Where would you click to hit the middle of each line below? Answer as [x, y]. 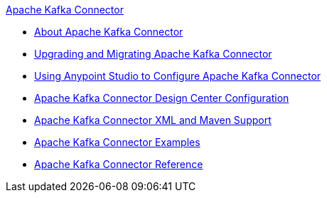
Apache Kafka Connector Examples [117, 142]
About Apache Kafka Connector [109, 32]
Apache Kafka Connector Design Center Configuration [162, 98]
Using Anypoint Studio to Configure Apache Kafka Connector [178, 76]
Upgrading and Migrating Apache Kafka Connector [153, 54]
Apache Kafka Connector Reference [119, 164]
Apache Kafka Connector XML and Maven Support [153, 120]
